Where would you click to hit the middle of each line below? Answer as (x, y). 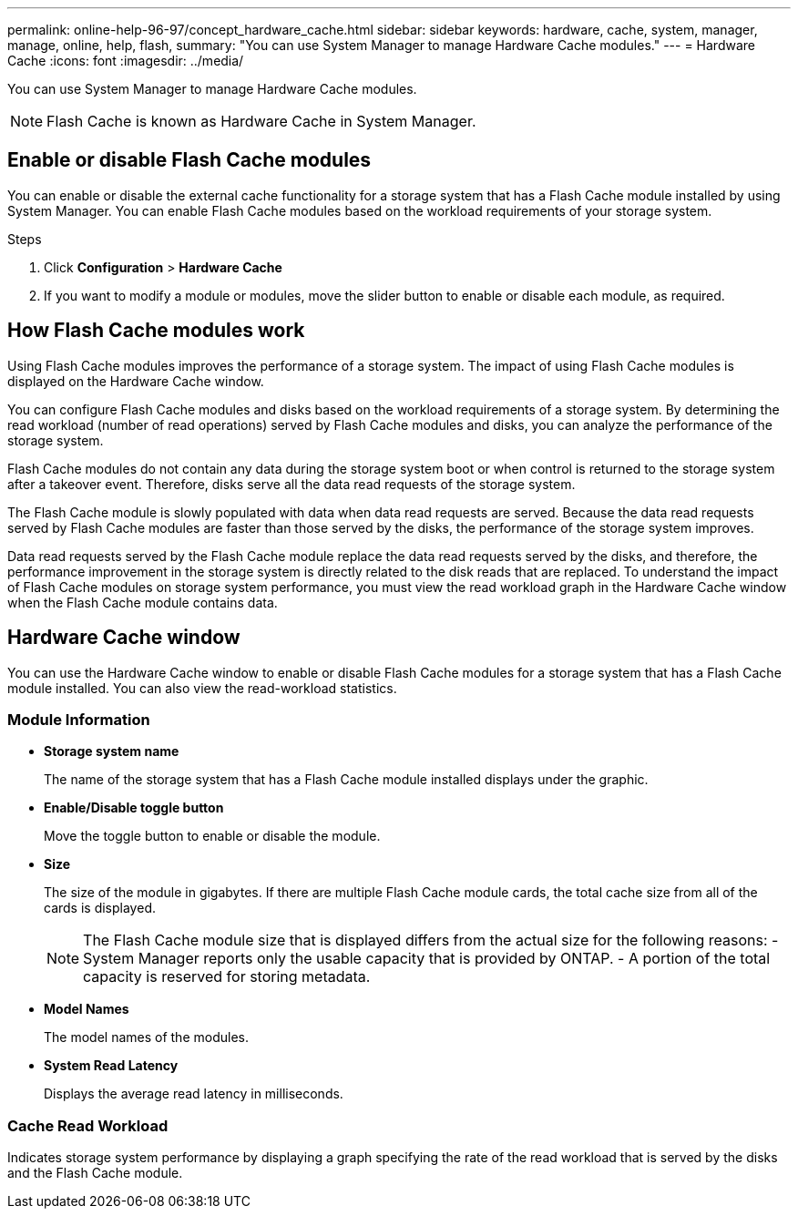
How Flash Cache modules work (156, 331)
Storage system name (112, 751)
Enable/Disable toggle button (134, 808)
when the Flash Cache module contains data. (143, 602)
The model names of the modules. (146, 1037)
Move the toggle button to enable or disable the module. (212, 836)
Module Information (79, 719)
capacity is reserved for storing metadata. (227, 977)
